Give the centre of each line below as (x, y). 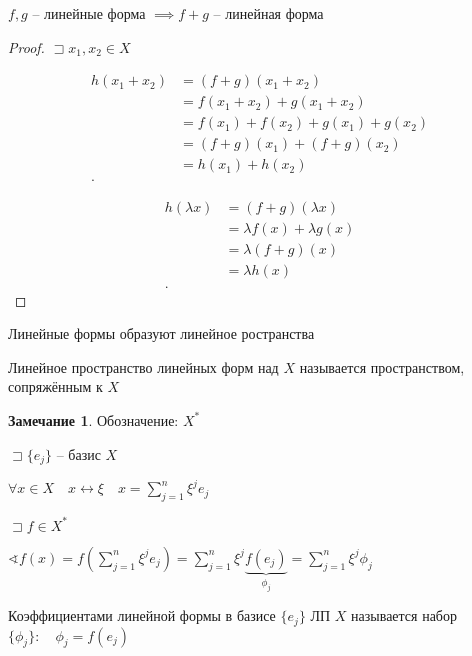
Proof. (26, 46)
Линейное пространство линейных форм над (143, 366)
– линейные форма (89, 13)
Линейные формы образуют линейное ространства (161, 333)
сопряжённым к (55, 386)
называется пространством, (382, 366)
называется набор (404, 615)
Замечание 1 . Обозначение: (93, 419)
